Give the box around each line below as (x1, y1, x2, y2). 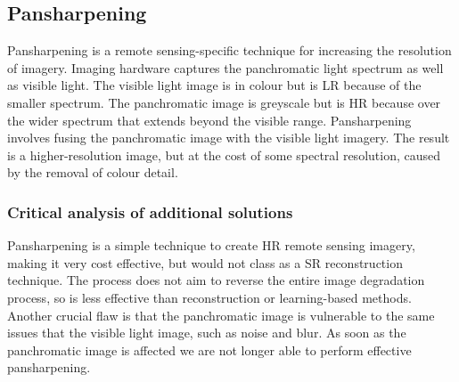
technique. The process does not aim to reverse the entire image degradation (7, 271, 425, 289)
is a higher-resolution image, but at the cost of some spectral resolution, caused (7, 145, 440, 164)
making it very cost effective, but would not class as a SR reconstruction (7, 253, 403, 272)
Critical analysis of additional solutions (7, 200, 293, 223)
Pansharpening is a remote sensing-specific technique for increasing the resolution (7, 41, 452, 60)
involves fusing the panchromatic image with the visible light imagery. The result (7, 128, 450, 147)
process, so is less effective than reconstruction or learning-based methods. (7, 288, 412, 306)
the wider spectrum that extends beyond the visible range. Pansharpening (7, 110, 412, 129)
